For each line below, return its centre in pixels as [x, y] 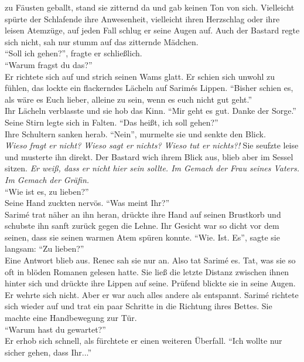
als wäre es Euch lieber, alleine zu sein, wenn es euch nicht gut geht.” [129, 99]
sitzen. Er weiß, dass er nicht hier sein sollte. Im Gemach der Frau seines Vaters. [152, 168]
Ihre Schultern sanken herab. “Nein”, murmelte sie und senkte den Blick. [135, 133]
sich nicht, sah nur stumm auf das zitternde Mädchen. [102, 41]
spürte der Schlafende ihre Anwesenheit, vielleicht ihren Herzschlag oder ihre [142, 18]
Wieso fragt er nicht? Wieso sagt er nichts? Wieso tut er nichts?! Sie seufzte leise [152, 145]
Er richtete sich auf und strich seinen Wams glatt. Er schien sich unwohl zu [140, 76]
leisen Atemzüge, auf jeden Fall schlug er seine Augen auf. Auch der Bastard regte [152, 30]
